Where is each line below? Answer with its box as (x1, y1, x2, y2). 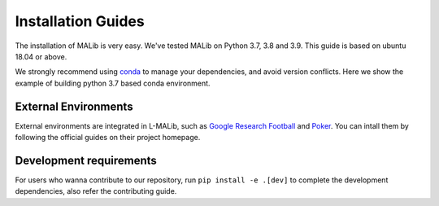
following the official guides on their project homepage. (15, 133, 201, 142)
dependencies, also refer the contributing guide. (15, 186, 177, 196)
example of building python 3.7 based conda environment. (15, 78, 211, 88)
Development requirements (15, 153, 158, 167)
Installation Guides (15, 12, 146, 30)
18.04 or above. (15, 51, 67, 61)
